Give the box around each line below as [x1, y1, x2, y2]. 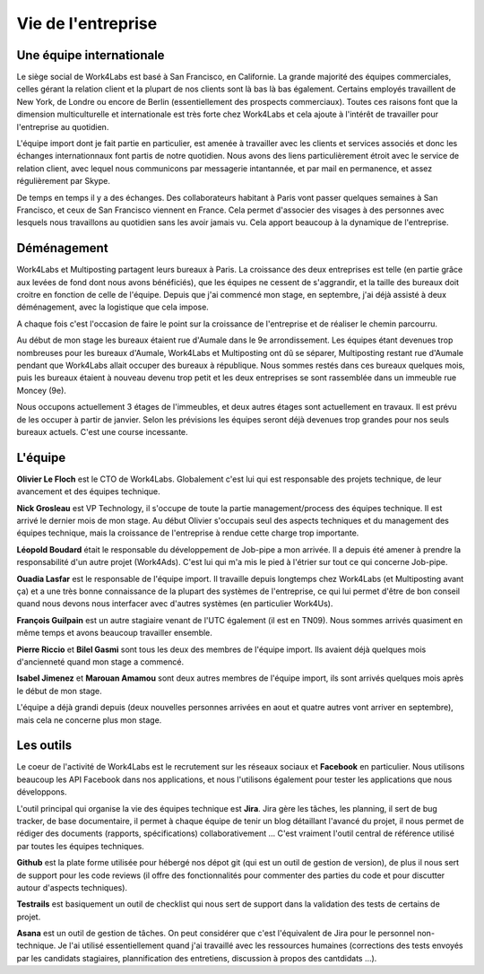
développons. [16, 787, 67, 797]
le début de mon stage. [16, 685, 102, 696]
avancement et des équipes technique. [16, 486, 160, 497]
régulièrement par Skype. [16, 176, 111, 187]
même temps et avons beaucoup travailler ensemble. [16, 628, 212, 639]
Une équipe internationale [16, 48, 165, 63]
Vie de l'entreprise [16, 13, 158, 33]
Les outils [16, 738, 72, 753]
